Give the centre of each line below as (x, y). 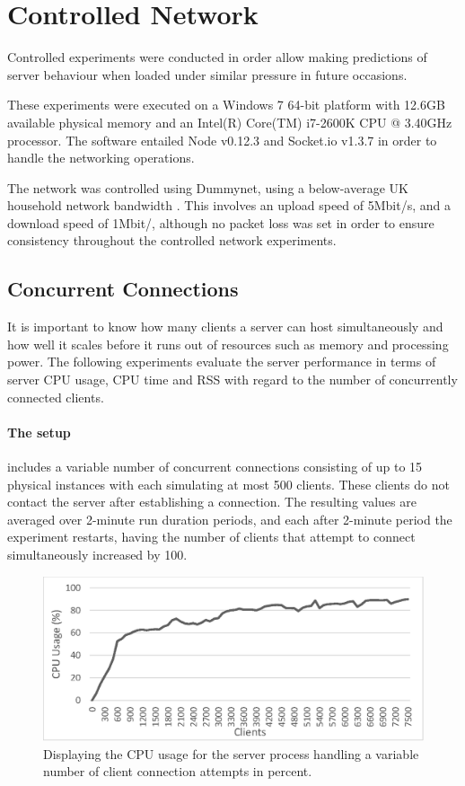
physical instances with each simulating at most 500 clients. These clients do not (228, 484)
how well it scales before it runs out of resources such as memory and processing (228, 344)
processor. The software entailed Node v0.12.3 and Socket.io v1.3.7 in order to (222, 140)
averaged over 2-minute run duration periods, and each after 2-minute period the (230, 519)
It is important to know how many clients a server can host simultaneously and (225, 327)
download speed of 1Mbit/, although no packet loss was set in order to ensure (221, 222)
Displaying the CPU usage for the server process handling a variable (231, 753)
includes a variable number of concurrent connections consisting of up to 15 (215, 467)
